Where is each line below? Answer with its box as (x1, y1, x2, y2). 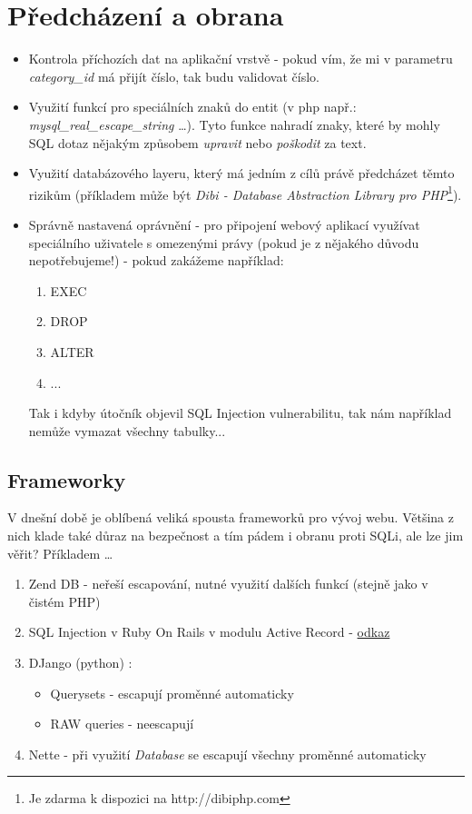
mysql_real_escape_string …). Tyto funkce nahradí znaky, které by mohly (28, 114, 440, 134)
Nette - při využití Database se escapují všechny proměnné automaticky (28, 744, 427, 763)
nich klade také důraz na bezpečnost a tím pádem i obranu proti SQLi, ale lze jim (7, 526, 464, 545)
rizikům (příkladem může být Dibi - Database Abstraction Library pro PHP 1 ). (28, 182, 462, 203)
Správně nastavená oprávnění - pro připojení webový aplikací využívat (28, 214, 420, 233)
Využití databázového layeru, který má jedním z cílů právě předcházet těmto (28, 164, 455, 183)
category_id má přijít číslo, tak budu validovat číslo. (28, 66, 320, 85)
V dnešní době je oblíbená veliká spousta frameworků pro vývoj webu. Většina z (7, 508, 454, 527)
